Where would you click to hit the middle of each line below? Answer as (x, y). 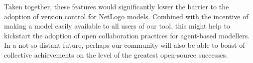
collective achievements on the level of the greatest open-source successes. (116, 54)
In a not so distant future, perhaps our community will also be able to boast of (125, 45)
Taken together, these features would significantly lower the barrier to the (117, 6)
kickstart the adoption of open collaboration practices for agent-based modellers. (127, 35)
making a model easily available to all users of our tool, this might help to (117, 26)
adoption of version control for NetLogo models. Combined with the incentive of (126, 16)
